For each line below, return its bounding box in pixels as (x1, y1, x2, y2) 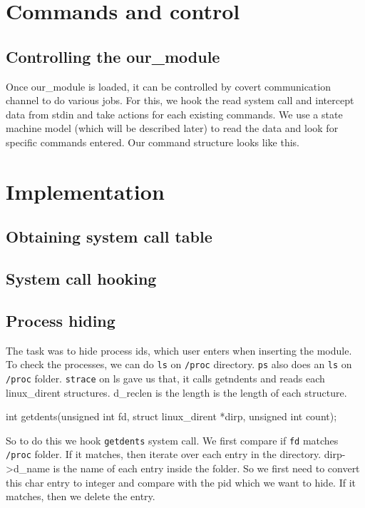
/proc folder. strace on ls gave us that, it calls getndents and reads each (6, 370, 325, 385)
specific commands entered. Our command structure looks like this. (6, 134, 299, 149)
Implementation (6, 176, 165, 205)
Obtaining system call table (6, 225, 212, 248)
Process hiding (6, 309, 115, 331)
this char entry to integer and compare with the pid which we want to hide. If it (6, 474, 356, 489)
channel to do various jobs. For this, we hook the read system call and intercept (6, 93, 354, 108)
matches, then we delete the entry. (6, 489, 155, 504)
